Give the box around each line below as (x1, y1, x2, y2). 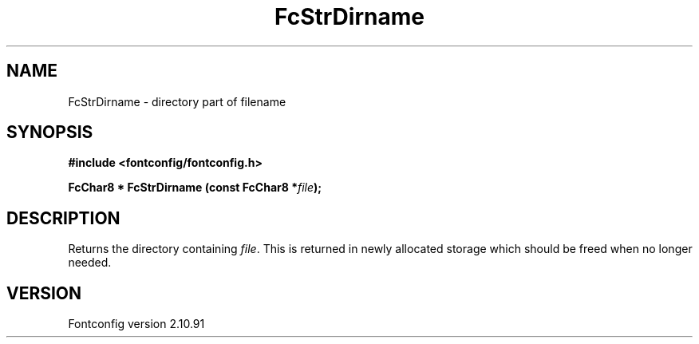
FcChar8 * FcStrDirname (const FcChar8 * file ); (68, 180, 322, 195)
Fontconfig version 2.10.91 (68, 317, 205, 331)
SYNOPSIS (6, 122, 93, 143)
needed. (68, 255, 112, 270)
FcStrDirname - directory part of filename (68, 94, 286, 109)
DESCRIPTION (6, 208, 120, 228)
